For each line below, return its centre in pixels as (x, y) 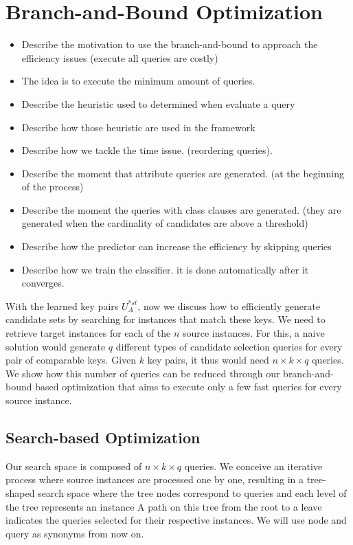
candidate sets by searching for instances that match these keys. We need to (166, 319)
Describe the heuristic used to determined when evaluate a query (158, 103)
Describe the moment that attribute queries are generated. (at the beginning (183, 173)
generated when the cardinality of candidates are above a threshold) (165, 223)
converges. (43, 283)
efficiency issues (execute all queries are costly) (120, 57)
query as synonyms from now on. (75, 533)
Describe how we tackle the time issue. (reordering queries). (147, 150)
